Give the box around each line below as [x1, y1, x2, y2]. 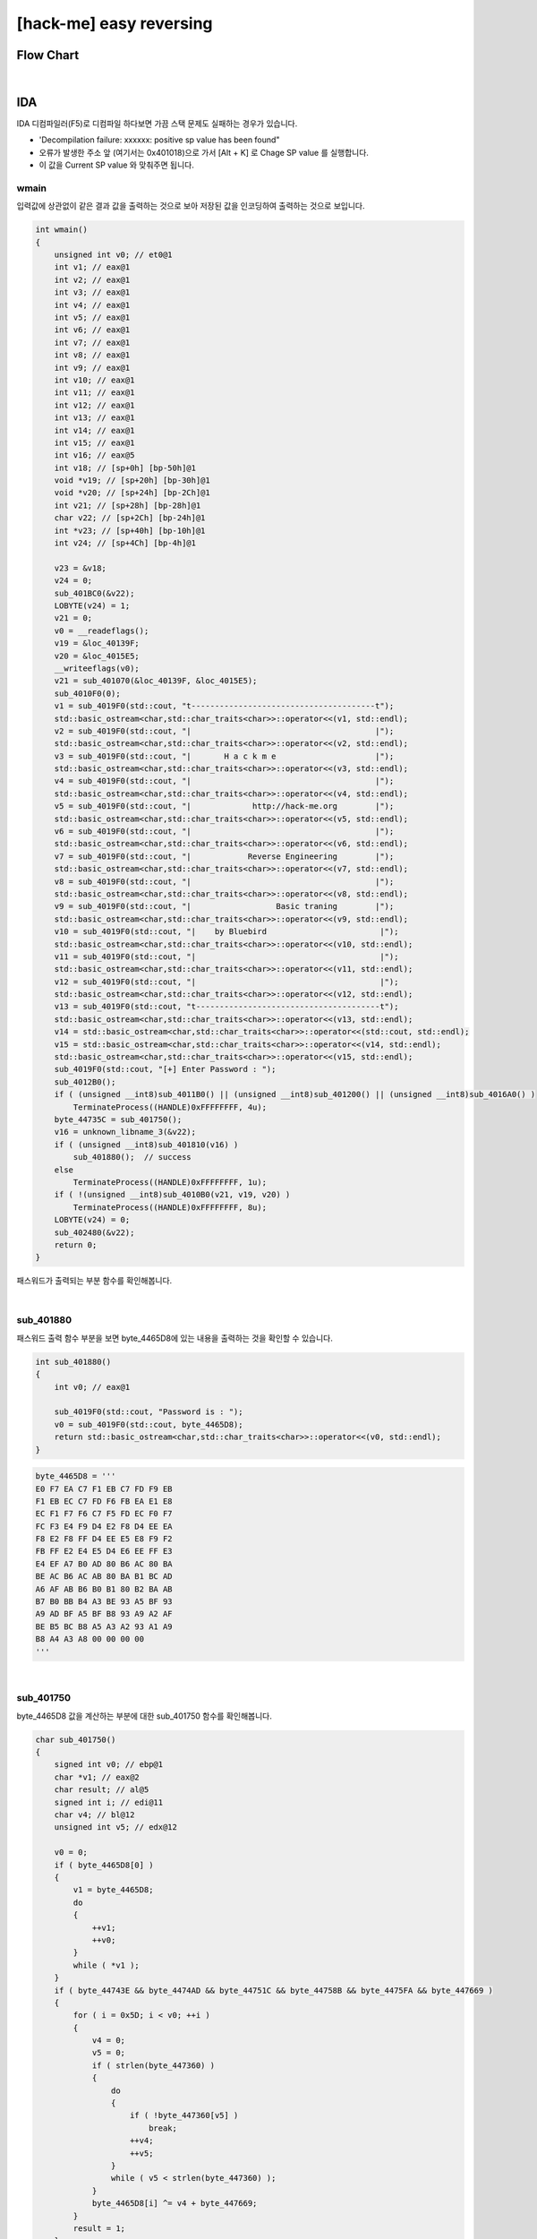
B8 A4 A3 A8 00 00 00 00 [35, 1634, 145, 1644]
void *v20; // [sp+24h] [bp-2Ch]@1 [54, 488, 210, 498]
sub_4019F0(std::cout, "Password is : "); [54, 1407, 243, 1417]
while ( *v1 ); [72, 1960, 141, 1970]
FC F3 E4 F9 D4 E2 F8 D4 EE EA [35, 1521, 174, 1531]
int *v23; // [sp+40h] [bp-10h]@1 [54, 525, 206, 536]
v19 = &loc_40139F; [54, 639, 141, 648]
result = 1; [72, 2223, 125, 2234]
